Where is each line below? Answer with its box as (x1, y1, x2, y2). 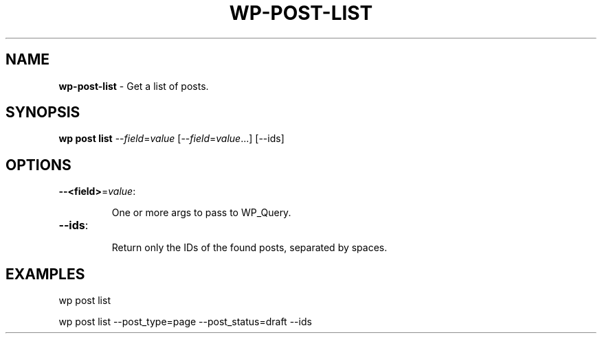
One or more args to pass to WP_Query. (111, 207, 291, 219)
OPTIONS (5, 156, 71, 174)
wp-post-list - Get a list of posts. (58, 80, 209, 92)
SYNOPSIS (5, 104, 80, 121)
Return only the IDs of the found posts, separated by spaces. (111, 242, 388, 254)
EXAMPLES (5, 265, 85, 283)
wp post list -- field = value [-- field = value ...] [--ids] (58, 132, 285, 145)
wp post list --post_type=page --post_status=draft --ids (58, 316, 312, 328)
